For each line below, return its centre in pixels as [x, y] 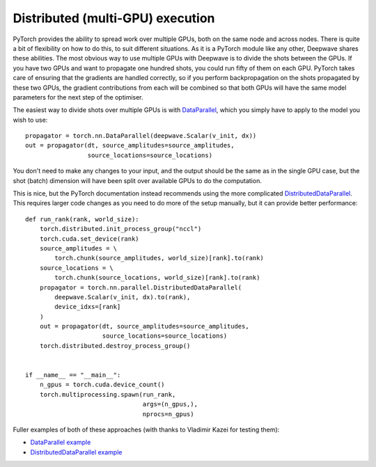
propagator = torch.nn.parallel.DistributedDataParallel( [141, 287]
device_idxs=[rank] [88, 307]
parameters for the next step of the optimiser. [78, 97]
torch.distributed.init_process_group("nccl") [120, 229]
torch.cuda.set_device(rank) [89, 239]
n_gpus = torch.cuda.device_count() [102, 385]
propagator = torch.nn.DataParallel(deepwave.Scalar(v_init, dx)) [141, 136]
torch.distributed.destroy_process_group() [115, 346]
